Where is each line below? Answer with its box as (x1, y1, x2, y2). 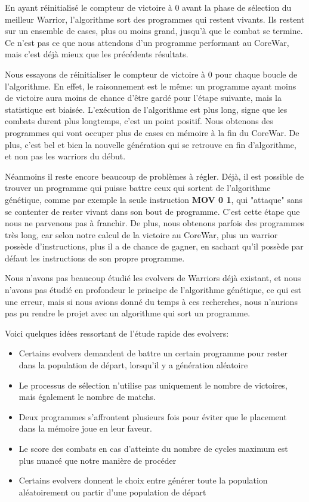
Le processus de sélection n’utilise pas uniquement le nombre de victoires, (18, 378, 288, 391)
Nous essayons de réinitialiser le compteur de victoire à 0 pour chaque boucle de (5, 67, 298, 80)
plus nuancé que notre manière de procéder (18, 454, 177, 466)
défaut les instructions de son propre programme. (5, 251, 185, 264)
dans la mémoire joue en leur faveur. (18, 422, 152, 435)
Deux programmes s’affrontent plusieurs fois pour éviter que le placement (18, 410, 287, 423)
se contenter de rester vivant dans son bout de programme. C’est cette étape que (5, 205, 300, 217)
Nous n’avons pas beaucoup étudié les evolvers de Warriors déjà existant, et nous (5, 272, 301, 284)
